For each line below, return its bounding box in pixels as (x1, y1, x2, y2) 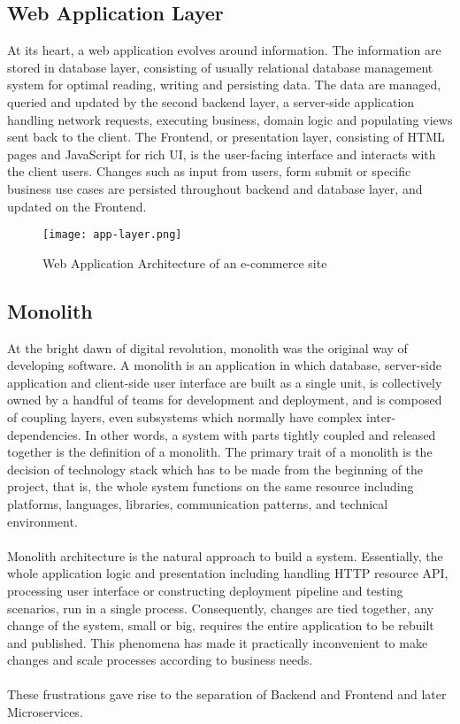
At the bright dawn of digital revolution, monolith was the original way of (7, 338, 408, 357)
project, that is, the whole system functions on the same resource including (7, 477, 414, 496)
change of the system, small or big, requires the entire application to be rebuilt (7, 616, 434, 635)
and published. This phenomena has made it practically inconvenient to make (7, 633, 428, 651)
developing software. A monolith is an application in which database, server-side (7, 356, 441, 374)
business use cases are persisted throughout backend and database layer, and (7, 179, 423, 197)
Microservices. (7, 703, 83, 721)
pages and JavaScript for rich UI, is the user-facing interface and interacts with (7, 144, 436, 163)
